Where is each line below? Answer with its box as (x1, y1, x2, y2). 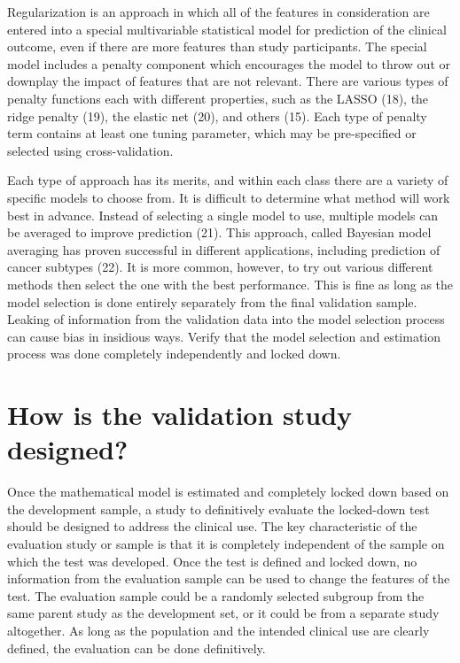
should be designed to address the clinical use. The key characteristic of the (7, 517, 417, 536)
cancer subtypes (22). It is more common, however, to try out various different (7, 258, 433, 276)
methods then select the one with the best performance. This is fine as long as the (7, 274, 454, 293)
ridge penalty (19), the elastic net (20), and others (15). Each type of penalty (7, 106, 427, 125)
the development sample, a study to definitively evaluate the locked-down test (7, 499, 430, 518)
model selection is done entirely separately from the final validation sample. (7, 292, 417, 311)
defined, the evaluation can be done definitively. (7, 638, 266, 657)
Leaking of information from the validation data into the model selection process (7, 310, 445, 328)
